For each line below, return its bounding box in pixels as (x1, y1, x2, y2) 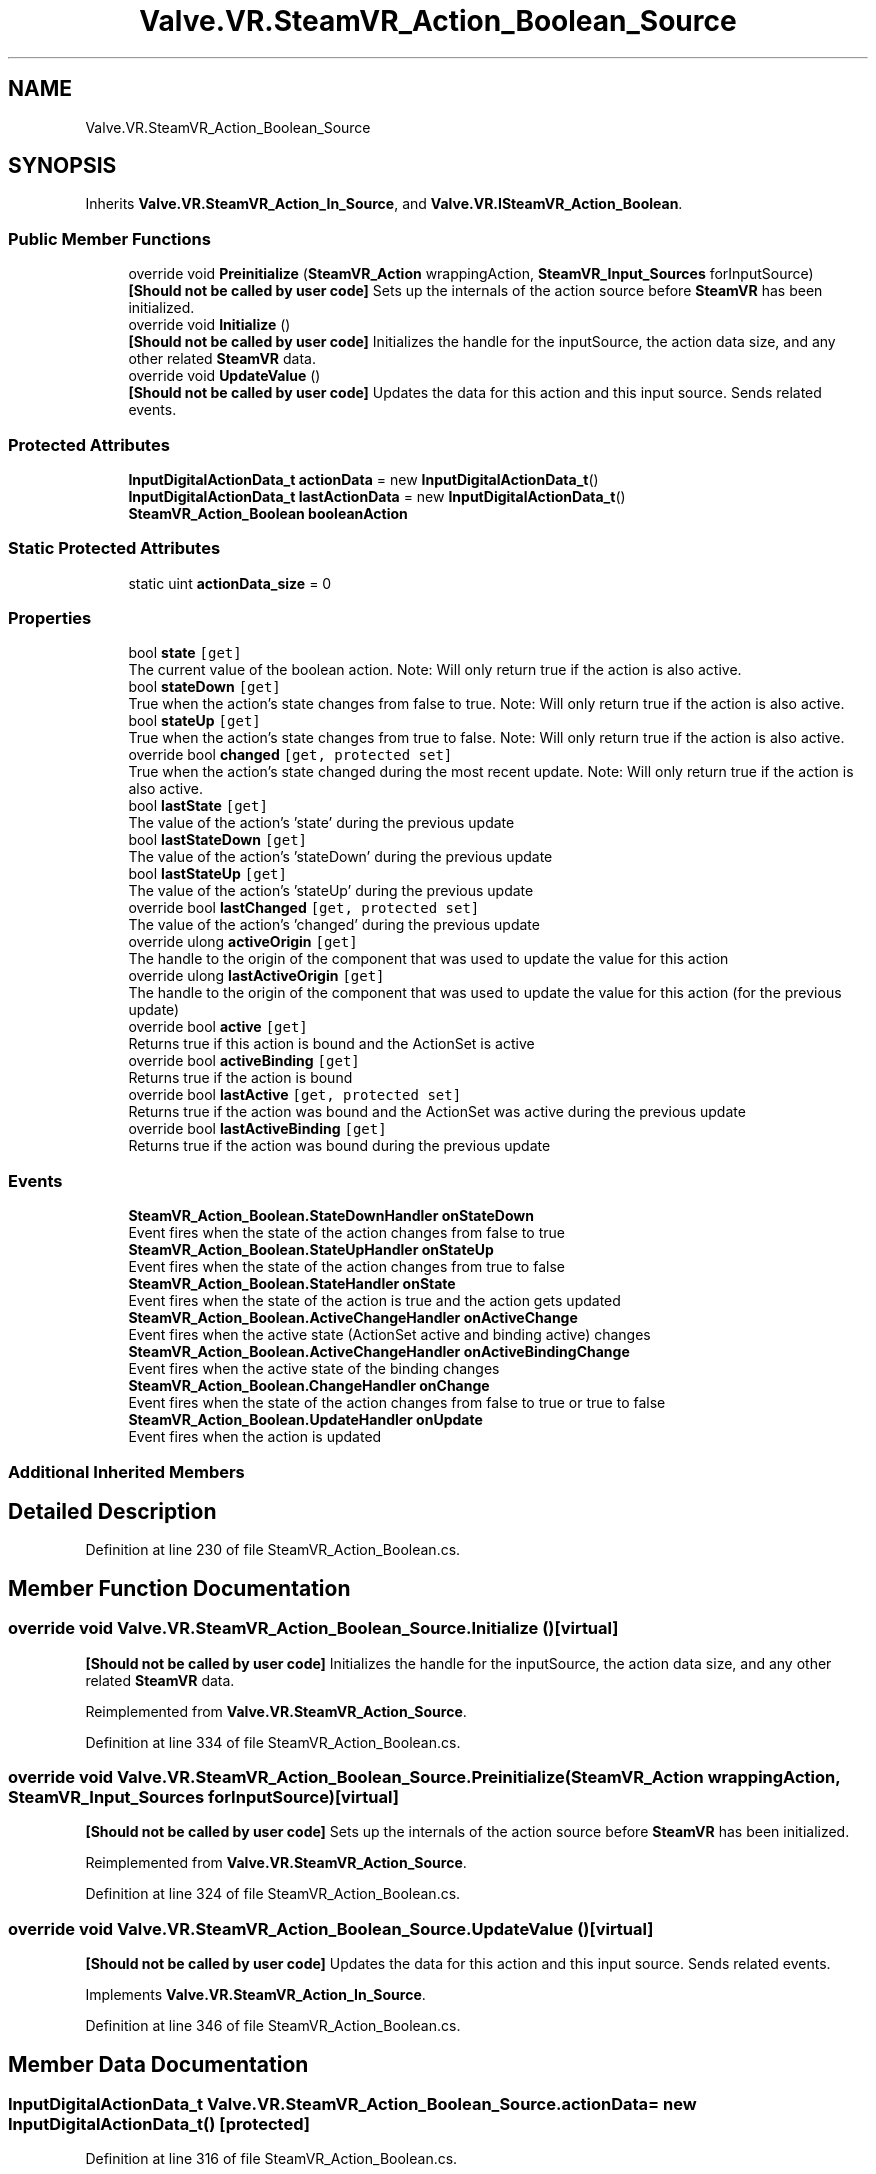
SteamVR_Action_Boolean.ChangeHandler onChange (128, 1377, 490, 1395)
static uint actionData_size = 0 (128, 574, 332, 592)
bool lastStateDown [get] (128, 831, 308, 849)
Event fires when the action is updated (128, 1428, 382, 1446)
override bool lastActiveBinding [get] (128, 1120, 387, 1138)
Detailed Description (8, 1498, 217, 1524)
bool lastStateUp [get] (128, 865, 287, 883)
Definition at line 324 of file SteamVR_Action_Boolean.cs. (85, 1885, 461, 1903)
